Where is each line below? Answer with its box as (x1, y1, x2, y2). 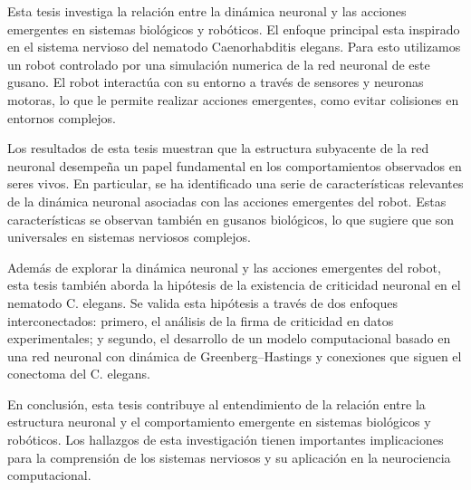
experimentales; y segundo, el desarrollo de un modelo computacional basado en (7, 329, 451, 348)
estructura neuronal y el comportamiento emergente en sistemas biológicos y (7, 412, 431, 431)
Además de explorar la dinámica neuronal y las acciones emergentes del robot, (7, 257, 441, 276)
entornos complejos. (7, 108, 116, 127)
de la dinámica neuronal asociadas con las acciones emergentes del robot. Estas (7, 191, 447, 210)
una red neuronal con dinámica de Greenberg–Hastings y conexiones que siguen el (7, 346, 462, 365)
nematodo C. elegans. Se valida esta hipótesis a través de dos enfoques (7, 293, 399, 312)
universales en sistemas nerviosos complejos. (7, 227, 251, 246)
